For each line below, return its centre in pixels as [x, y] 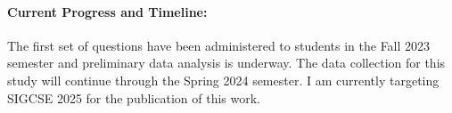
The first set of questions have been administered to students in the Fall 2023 [219, 45]
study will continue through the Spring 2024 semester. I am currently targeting [223, 80]
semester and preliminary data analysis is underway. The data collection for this [226, 63]
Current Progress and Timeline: [107, 11]
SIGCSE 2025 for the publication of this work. [134, 97]
